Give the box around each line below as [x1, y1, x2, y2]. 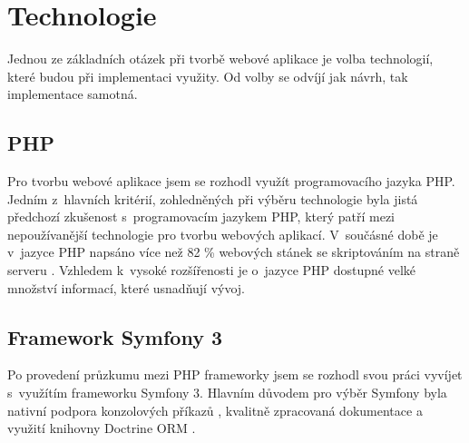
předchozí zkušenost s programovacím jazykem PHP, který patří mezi [7, 207, 396, 226]
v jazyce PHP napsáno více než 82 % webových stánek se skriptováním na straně [7, 242, 460, 261]
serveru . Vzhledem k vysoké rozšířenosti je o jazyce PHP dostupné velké [7, 261, 416, 280]
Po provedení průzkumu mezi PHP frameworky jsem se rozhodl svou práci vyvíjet [7, 365, 463, 384]
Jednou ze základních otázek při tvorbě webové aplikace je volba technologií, [7, 49, 434, 68]
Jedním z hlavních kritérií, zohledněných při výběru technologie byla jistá [7, 189, 418, 208]
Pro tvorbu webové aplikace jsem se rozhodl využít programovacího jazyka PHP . [7, 172, 455, 191]
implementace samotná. [7, 84, 138, 103]
